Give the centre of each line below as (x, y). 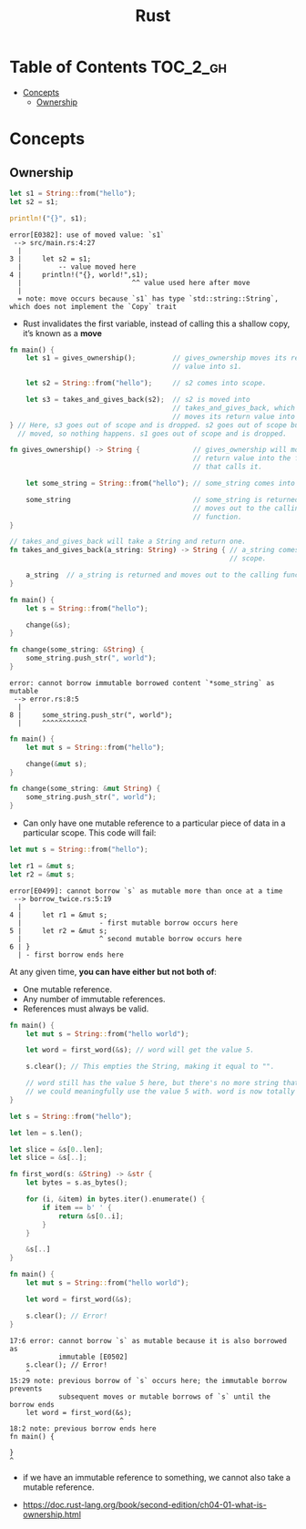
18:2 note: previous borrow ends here (83, 1428)
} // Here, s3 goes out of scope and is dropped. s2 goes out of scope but (156, 425)
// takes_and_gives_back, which (234, 408)
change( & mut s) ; (57, 764)
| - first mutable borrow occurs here (128, 923)
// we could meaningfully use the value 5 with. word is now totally (161, 1092)
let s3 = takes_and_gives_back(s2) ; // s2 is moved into (138, 400)
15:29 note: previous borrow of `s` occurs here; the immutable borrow (148, 1380)
